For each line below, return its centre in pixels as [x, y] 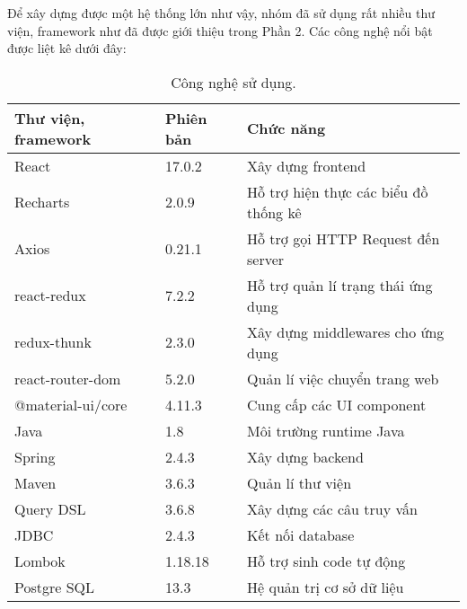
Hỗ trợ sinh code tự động [326, 560]
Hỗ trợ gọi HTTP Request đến [344, 238]
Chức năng [286, 128]
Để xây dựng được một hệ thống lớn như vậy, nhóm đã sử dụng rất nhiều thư [221, 13]
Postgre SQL [55, 587]
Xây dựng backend [305, 456]
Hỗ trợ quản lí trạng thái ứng [340, 285]
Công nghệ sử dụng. [233, 82]
